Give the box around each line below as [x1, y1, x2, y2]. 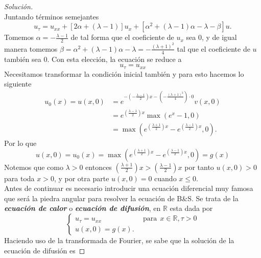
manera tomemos [4, 43, 58, 54]
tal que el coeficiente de [177, 43, 250, 54]
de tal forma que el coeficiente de [70, 32, 174, 42]
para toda [4, 173, 35, 183]
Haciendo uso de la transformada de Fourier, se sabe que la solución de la [4, 235, 234, 246]
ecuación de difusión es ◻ [4, 245, 85, 255]
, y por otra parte [54, 173, 109, 183]
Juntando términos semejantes [4, 11, 99, 21]
